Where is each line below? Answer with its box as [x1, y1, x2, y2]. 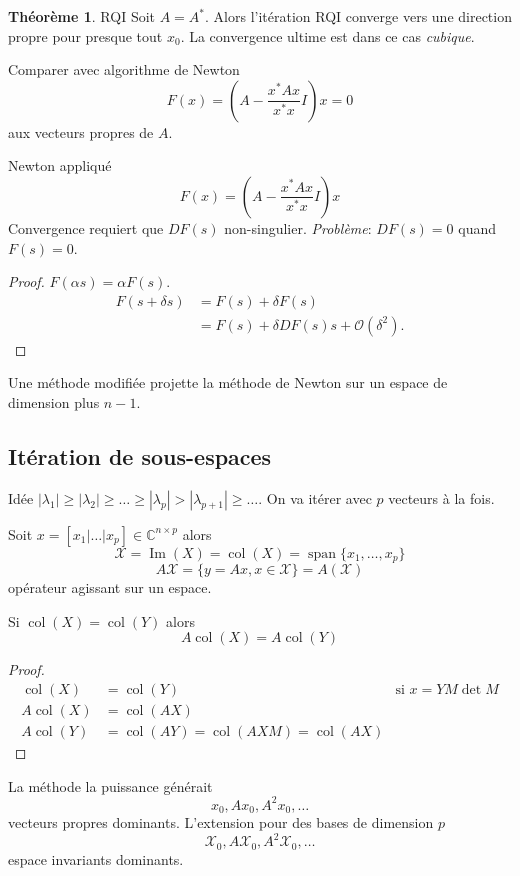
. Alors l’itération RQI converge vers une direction [205, 6, 512, 26]
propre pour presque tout [8, 25, 163, 46]
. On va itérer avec [258, 487, 372, 508]
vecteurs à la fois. [388, 487, 495, 508]
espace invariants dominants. [8, 848, 184, 869]
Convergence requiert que [8, 217, 164, 238]
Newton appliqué [8, 155, 112, 176]
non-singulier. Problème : [224, 217, 372, 238]
